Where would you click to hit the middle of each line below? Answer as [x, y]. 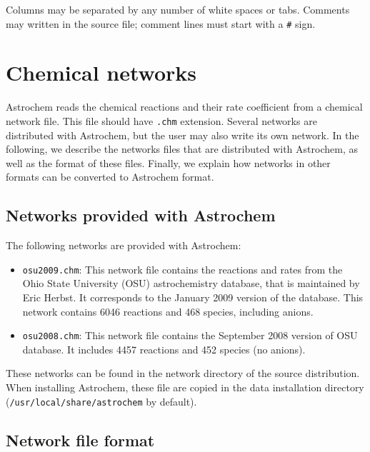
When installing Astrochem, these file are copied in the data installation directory [185, 387]
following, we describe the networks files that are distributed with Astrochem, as [182, 149]
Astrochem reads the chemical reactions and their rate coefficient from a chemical [184, 107]
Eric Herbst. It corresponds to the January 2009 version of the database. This [193, 297]
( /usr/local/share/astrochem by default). [101, 401]
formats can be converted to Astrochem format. [110, 177]
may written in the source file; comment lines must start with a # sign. [161, 23]
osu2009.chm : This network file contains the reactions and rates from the [182, 269]
